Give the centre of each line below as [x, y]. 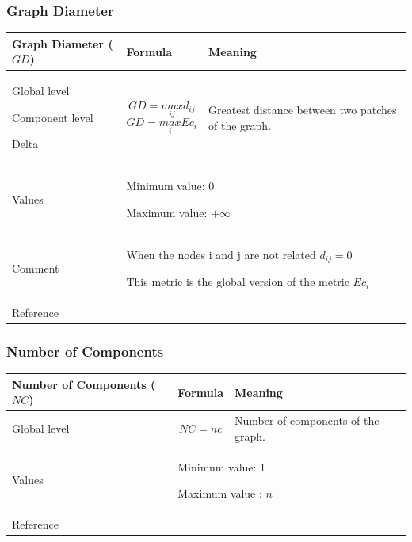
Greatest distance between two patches [303, 109]
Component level [53, 117]
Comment [36, 267]
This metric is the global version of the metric [238, 282]
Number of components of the [307, 420]
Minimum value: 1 [222, 466]
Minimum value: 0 [170, 186]
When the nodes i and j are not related [221, 254]
